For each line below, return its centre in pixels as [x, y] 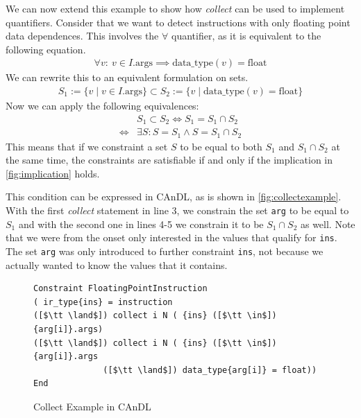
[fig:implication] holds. [53, 173]
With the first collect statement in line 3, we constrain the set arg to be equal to [177, 210]
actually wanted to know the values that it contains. [117, 264]
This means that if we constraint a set [87, 146]
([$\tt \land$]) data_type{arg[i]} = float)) [210, 370]
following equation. [46, 49]
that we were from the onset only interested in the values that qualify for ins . [171, 237]
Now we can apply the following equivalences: [102, 106]
